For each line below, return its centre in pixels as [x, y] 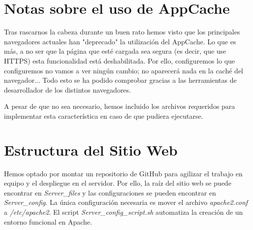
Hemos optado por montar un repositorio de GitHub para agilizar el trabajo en [123, 173]
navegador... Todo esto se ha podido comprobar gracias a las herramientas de [120, 80]
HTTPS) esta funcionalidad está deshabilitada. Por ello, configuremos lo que [120, 60]
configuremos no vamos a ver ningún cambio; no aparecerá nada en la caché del [124, 70]
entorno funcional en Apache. [48, 221]
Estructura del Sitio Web [91, 149]
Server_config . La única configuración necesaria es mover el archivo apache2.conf [126, 202]
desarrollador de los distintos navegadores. [67, 89]
